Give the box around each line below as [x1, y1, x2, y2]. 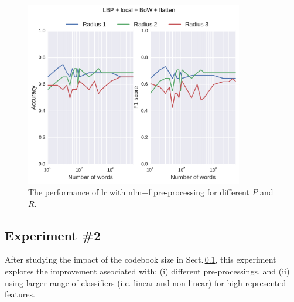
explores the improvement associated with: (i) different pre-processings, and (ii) [5, 265, 290, 277]
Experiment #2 [5, 226, 101, 244]
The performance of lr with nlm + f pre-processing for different [28, 186, 249, 198]
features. [5, 288, 35, 300]
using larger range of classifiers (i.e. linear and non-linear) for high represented [5, 276, 286, 289]
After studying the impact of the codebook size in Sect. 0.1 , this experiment [5, 253, 276, 266]
